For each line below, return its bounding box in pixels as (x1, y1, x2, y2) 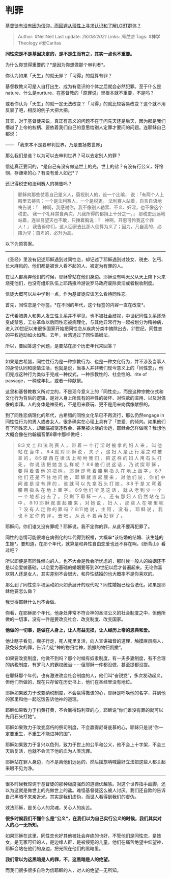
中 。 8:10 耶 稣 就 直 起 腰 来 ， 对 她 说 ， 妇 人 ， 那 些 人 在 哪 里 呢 (17, 499, 164, 506)
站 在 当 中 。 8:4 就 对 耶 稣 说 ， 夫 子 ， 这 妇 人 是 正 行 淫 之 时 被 (17, 448, 162, 454)
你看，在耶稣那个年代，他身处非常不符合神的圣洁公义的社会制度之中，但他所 (5, 609, 166, 616)
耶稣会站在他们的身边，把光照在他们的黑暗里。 (5, 845, 103, 851)
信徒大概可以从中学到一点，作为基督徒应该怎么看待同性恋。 (5, 291, 130, 297)
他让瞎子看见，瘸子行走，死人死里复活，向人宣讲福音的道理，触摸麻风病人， (5, 638, 166, 644)
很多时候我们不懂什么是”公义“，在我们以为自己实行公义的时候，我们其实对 (5, 815, 162, 821)
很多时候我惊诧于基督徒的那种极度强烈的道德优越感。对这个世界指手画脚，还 (5, 781, 166, 787)
